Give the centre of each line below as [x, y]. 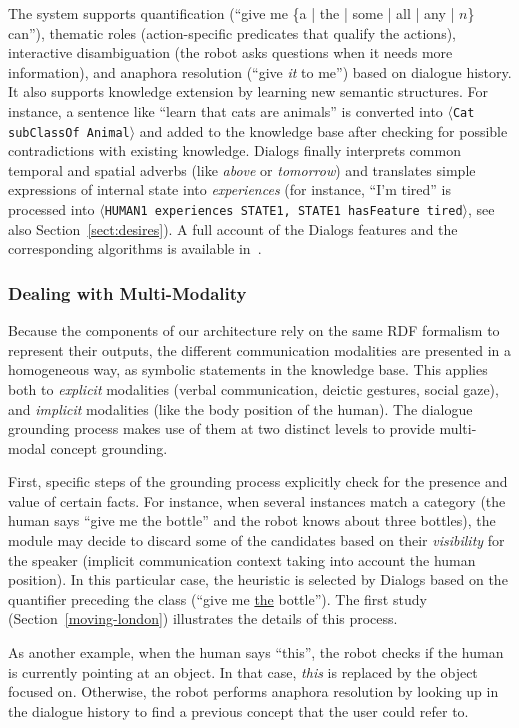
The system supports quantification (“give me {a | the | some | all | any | [231, 13]
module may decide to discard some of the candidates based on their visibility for [256, 540]
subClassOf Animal [69, 132]
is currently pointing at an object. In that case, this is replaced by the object [243, 671]
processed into [51, 209]
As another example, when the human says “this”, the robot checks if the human [256, 652]
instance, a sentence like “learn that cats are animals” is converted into [225, 110]
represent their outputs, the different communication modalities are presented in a [259, 349]
